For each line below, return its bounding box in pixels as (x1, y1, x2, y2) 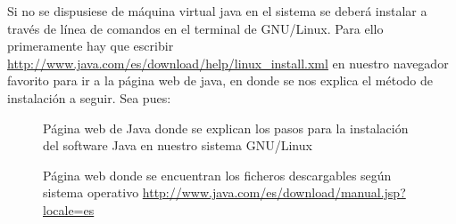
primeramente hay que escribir (7, 36, 174, 55)
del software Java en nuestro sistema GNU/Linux (43, 136, 312, 155)
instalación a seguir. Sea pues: (7, 88, 171, 107)
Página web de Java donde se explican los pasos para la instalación (43, 118, 409, 137)
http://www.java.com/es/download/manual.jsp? (142, 183, 406, 202)
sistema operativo (43, 183, 139, 202)
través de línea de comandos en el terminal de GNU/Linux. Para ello (7, 19, 384, 37)
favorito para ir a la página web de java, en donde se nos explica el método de (7, 71, 434, 90)
